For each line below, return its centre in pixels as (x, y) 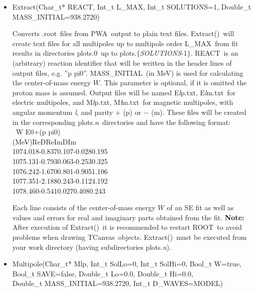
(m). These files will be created (199, 112)
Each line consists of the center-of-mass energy (84, 207)
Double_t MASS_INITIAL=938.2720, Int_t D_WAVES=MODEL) (117, 283)
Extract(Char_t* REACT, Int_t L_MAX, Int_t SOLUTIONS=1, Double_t (132, 7)
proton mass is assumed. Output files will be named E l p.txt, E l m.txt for (124, 92)
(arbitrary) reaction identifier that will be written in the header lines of (122, 62)
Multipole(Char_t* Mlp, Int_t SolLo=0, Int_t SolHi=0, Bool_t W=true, (127, 264)
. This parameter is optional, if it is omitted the (173, 83)
